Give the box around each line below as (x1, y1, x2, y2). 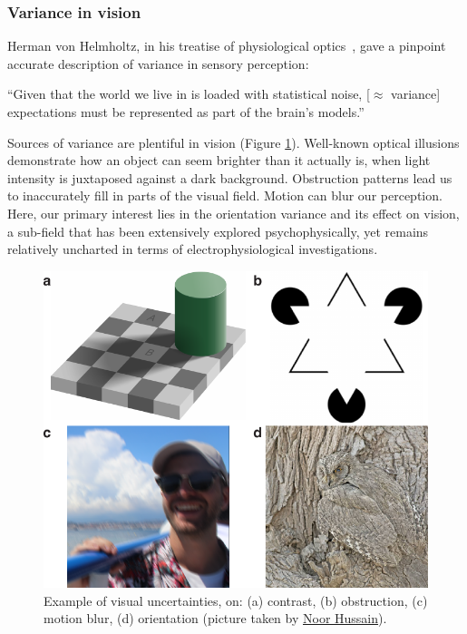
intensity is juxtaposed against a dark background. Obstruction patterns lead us (7, 168, 452, 187)
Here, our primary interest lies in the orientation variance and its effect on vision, (7, 203, 460, 222)
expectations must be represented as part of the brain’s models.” (7, 102, 365, 121)
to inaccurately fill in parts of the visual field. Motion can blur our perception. (7, 186, 443, 205)
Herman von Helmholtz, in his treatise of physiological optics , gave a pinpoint (7, 36, 446, 55)
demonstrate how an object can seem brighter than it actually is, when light (7, 151, 431, 170)
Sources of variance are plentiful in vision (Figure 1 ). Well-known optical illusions (7, 132, 460, 151)
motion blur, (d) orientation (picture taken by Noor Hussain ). (44, 609, 387, 628)
